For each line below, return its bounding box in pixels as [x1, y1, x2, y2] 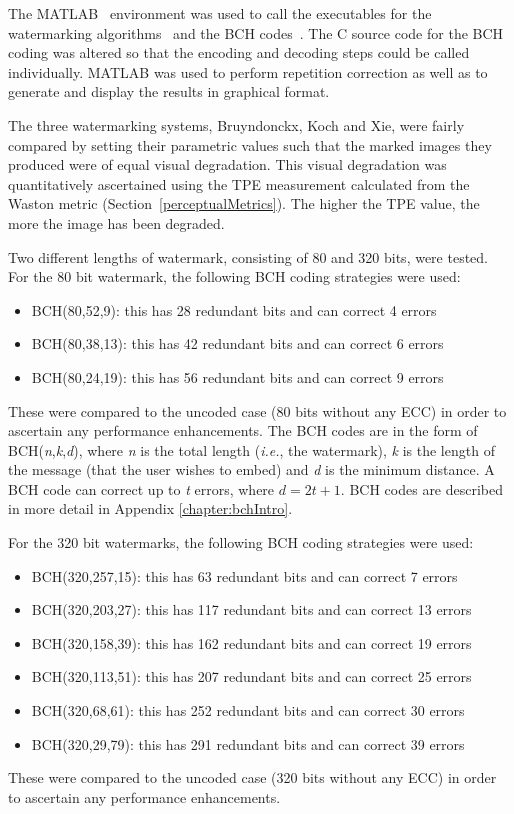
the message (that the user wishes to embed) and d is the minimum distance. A [8, 459, 495, 480]
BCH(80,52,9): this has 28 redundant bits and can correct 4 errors [31, 299, 437, 320]
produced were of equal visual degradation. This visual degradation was [8, 154, 447, 175]
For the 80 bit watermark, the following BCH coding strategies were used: [8, 266, 461, 287]
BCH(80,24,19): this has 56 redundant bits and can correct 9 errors [31, 366, 444, 387]
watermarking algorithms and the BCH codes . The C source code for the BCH [8, 22, 504, 43]
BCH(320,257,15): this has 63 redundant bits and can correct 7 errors [31, 565, 458, 586]
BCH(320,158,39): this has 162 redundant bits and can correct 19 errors [31, 632, 472, 653]
